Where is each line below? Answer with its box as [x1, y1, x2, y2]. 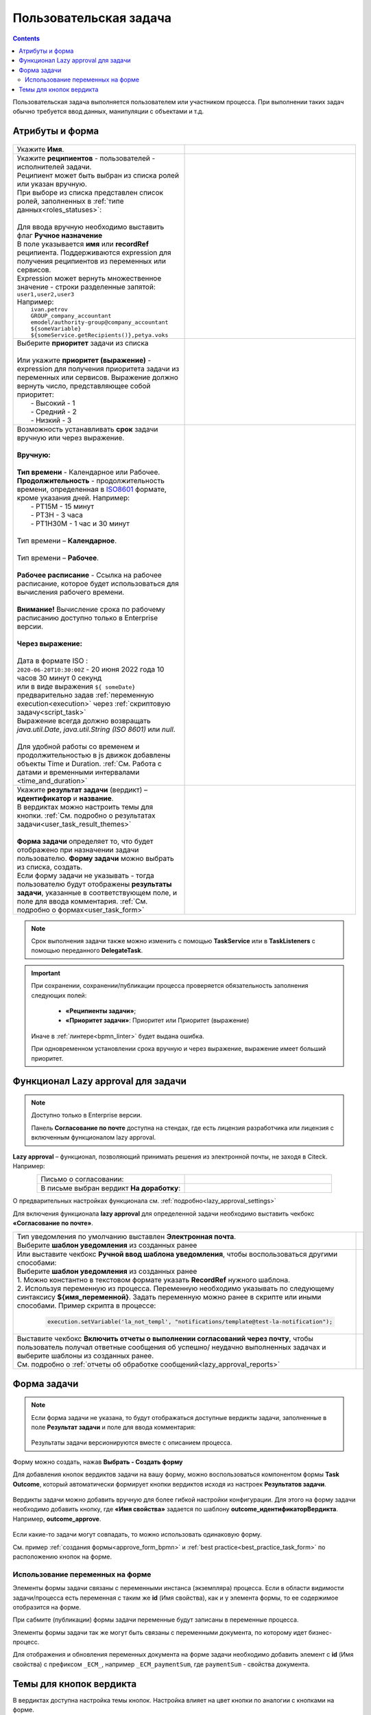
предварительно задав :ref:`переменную [16, 690, 154, 700]
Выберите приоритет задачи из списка [16, 338, 149, 348]
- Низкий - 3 [30, 415, 72, 425]
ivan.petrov [30, 305, 68, 313]
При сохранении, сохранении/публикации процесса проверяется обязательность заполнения [31, 982, 309, 990]
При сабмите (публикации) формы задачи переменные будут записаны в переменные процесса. [12, 1616, 299, 1624]
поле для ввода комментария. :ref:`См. [16, 896, 148, 906]
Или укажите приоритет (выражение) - [16, 355, 152, 365]
